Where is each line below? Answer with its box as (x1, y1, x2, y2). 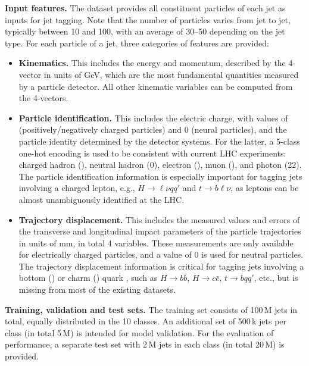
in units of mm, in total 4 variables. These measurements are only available (18, 236, 294, 249)
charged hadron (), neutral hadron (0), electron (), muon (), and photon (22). (18, 158, 302, 171)
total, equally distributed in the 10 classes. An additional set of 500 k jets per (5, 315, 287, 327)
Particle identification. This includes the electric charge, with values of (18, 111, 288, 124)
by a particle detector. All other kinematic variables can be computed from (18, 80, 293, 92)
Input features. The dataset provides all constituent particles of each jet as (5, 2, 286, 14)
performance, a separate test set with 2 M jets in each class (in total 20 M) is (5, 338, 285, 351)
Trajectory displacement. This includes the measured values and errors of (18, 213, 300, 226)
